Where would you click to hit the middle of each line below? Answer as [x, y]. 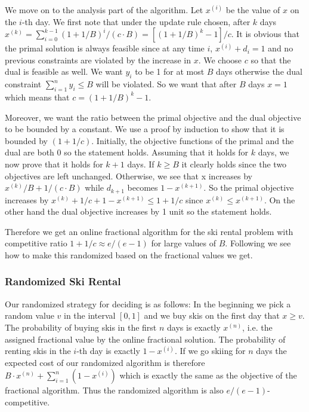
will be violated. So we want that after [166, 84]
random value [30, 315]
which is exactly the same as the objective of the [208, 375]
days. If [141, 164]
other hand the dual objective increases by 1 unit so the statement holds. [138, 211]
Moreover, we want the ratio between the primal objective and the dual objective [153, 117]
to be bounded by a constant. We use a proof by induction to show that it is [145, 129]
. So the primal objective [249, 187]
